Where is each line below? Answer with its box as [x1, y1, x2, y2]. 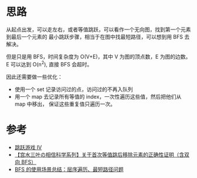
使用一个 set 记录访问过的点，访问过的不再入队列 [14, 86, 133, 93]
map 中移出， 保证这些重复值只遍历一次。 [14, 100, 116, 108]
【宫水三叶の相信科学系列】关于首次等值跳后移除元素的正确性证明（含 [14, 151, 185, 158]
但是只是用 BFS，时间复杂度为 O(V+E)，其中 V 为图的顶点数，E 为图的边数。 [6, 53, 191, 60]
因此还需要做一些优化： [6, 73, 63, 80]
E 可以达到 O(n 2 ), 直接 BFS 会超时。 [6, 59, 93, 68]
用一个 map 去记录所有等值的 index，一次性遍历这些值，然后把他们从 [14, 93, 182, 100]
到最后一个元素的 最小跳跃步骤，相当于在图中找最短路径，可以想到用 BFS [6, 33, 184, 40]
